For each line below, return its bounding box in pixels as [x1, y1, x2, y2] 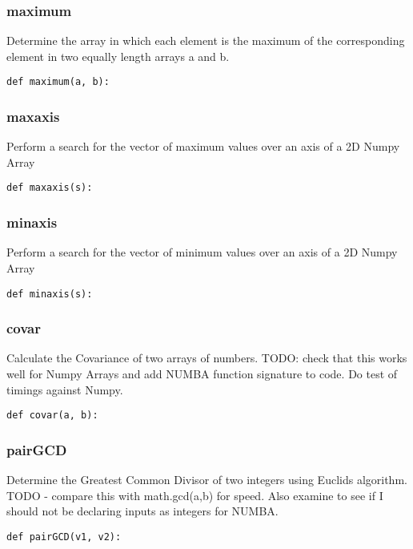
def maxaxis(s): [6, 182, 93, 194]
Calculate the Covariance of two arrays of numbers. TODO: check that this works [6, 349, 407, 366]
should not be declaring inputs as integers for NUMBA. [6, 503, 279, 519]
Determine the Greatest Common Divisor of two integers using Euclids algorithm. [6, 471, 407, 488]
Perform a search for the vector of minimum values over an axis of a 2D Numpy [6, 244, 398, 260]
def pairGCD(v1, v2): [6, 531, 122, 543]
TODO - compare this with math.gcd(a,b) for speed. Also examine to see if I [6, 486, 383, 503]
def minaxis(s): [6, 288, 93, 300]
